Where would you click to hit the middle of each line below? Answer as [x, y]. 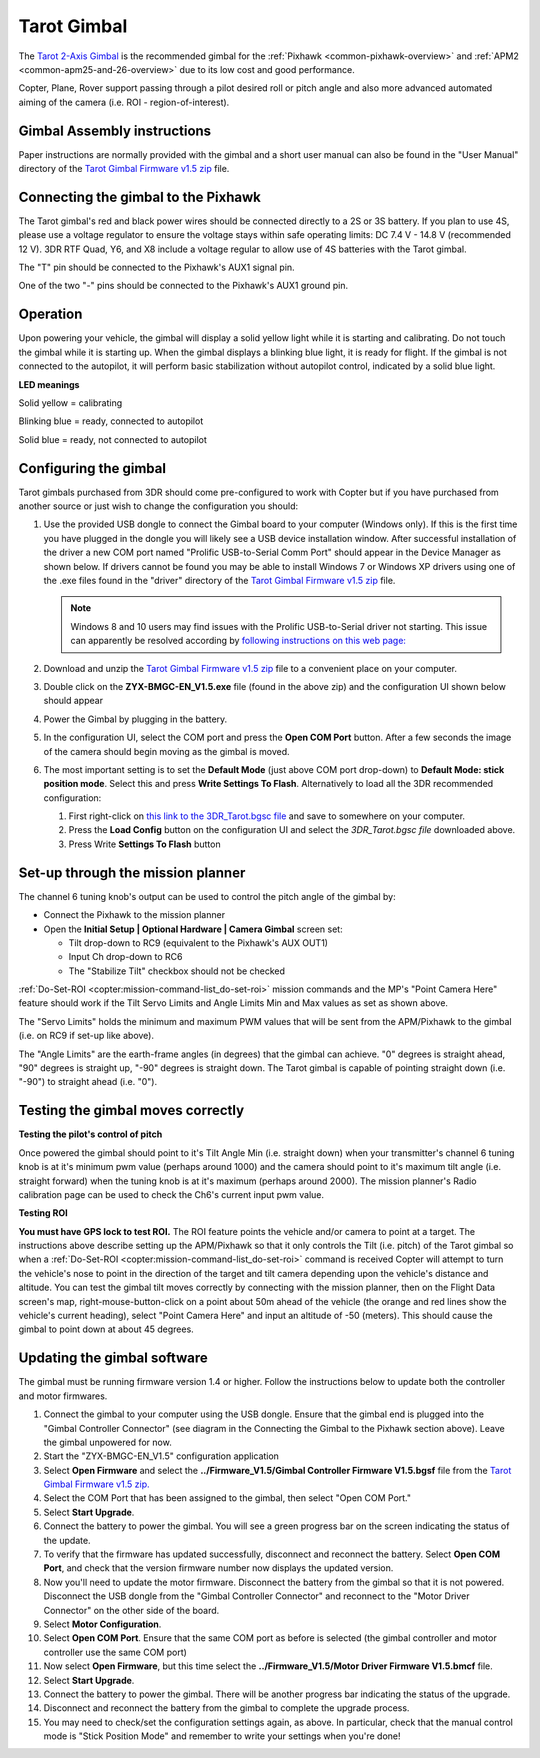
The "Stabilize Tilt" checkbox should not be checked [176, 971]
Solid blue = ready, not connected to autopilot [112, 439]
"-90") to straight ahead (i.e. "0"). [88, 1082]
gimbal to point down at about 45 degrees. [106, 1329]
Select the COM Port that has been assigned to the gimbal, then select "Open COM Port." [227, 1498]
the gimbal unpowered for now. [107, 1442]
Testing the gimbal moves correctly [131, 1110]
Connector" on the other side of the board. [131, 1610]
